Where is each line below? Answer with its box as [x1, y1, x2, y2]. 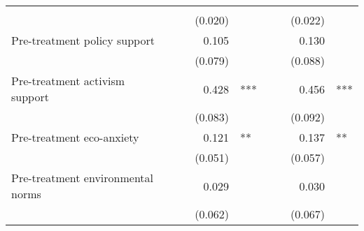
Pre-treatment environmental [11, 170, 154, 186]
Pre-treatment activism [11, 73, 125, 89]
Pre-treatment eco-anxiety [11, 129, 139, 145]
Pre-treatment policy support [11, 32, 155, 48]
